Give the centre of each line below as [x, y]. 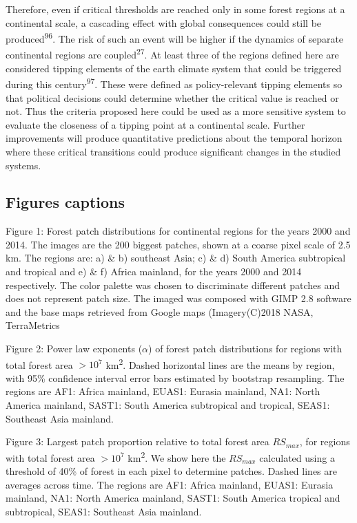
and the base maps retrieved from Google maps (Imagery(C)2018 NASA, [160, 311]
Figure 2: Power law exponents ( [74, 349]
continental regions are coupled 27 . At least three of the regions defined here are [172, 54]
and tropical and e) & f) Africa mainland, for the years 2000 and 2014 [154, 271]
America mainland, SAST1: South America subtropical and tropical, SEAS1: [168, 405]
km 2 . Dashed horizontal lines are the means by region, [220, 363]
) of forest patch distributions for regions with [245, 349]
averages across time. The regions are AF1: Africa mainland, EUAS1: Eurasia [170, 484]
